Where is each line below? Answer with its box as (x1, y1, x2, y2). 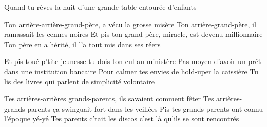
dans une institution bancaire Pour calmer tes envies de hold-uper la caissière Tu (4, 66, 259, 76)
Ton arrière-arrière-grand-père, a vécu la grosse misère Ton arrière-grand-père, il (4, 18, 256, 29)
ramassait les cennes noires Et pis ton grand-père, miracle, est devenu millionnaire (4, 29, 263, 39)
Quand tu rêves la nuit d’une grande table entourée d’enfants (4, 2, 197, 12)
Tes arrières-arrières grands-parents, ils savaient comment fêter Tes (4, 93, 214, 104)
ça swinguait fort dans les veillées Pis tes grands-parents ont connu (52, 103, 263, 114)
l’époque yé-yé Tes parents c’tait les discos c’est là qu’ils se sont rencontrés (4, 113, 239, 124)
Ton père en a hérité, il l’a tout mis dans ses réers (4, 38, 161, 49)
